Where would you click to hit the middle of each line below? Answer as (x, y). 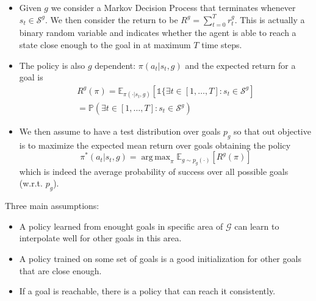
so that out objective (272, 131)
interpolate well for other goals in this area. (100, 238)
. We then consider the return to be (112, 19)
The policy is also (52, 65)
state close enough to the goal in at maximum (105, 44)
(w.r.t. (31, 183)
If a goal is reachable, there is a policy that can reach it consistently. (147, 291)
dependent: (115, 65)
